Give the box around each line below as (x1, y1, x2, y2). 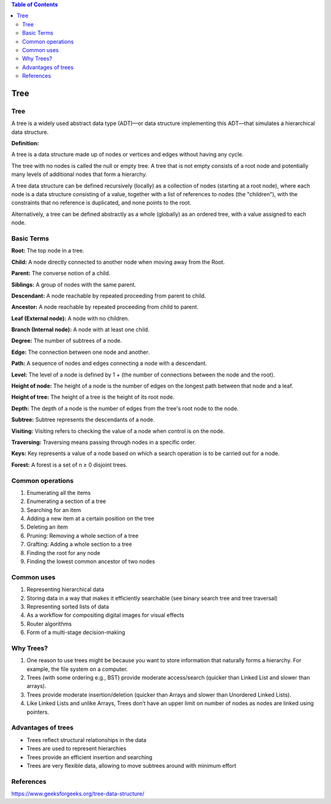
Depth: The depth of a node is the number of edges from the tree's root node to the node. (11, 405, 239, 412)
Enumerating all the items (26, 489, 91, 496)
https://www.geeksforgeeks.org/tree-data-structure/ (11, 790, 145, 797)
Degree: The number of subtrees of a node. (11, 337, 122, 345)
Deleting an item (26, 523, 68, 530)
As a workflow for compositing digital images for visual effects (26, 611, 185, 619)
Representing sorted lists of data (26, 603, 110, 610)
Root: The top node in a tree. (11, 247, 85, 255)
